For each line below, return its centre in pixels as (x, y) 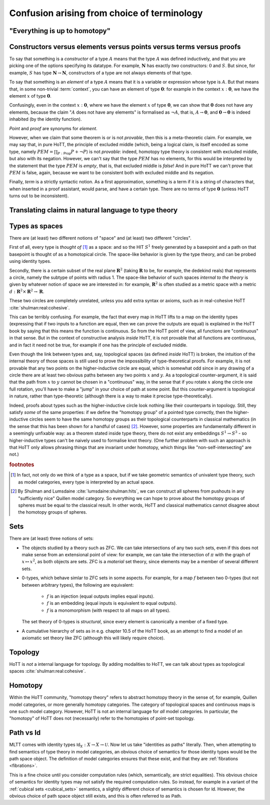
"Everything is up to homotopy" (60, 31)
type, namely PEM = (31, 151)
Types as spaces (36, 226)
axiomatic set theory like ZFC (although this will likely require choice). (93, 638)
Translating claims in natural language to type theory (93, 210)
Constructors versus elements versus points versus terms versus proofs (125, 47)
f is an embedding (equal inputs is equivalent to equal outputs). (112, 603)
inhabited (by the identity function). (45, 119)
